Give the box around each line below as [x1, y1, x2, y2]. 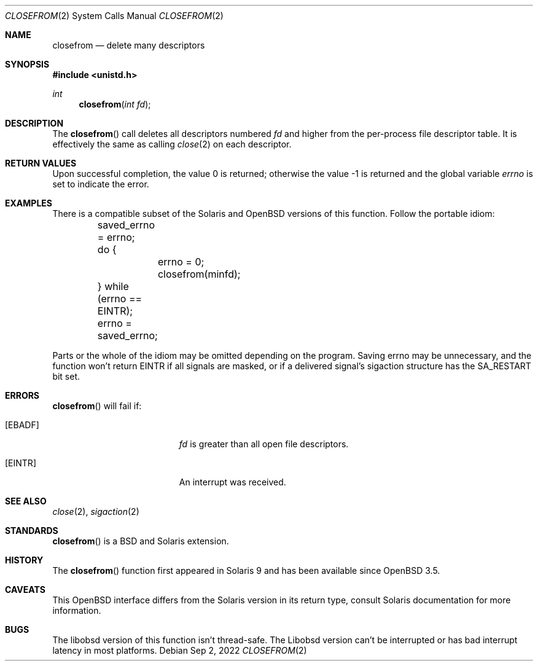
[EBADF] [5, 420, 39, 430]
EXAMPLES [5, 198, 52, 208]
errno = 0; [157, 256, 205, 268]
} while [97, 280, 129, 292]
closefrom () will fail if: [52, 401, 142, 411]
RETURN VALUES [5, 158, 77, 168]
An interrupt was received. [179, 477, 286, 487]
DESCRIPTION [5, 118, 64, 128]
